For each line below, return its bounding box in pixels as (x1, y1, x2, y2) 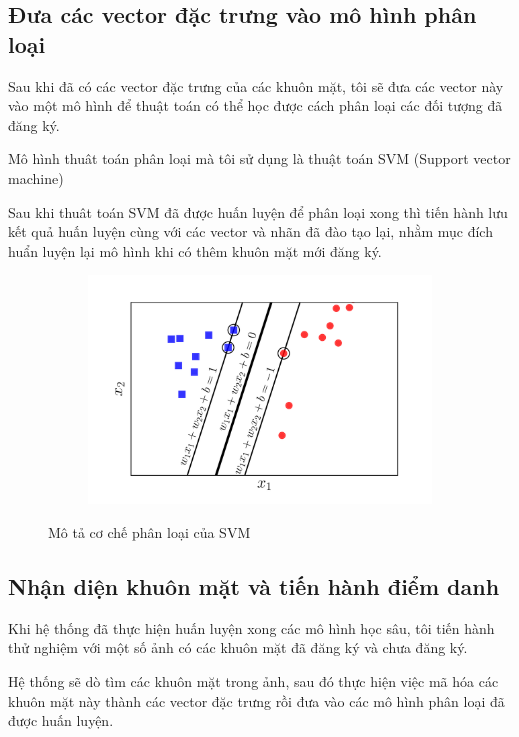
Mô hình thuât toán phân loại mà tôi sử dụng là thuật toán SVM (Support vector (8, 148, 511, 169)
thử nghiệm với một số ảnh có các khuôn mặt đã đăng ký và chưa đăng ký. (8, 637, 468, 658)
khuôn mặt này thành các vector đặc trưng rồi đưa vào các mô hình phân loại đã (8, 690, 505, 711)
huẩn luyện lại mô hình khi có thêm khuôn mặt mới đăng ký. (8, 240, 382, 261)
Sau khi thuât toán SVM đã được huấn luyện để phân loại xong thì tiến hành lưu (8, 201, 508, 222)
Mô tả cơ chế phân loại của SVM (48, 522, 251, 543)
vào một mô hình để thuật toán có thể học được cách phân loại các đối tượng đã (8, 95, 503, 116)
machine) (8, 167, 64, 188)
